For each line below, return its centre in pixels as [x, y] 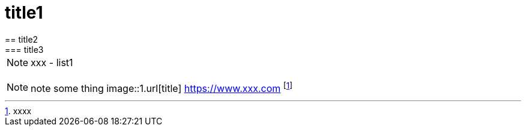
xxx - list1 [52, 62]
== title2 [22, 39]
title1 [24, 13]
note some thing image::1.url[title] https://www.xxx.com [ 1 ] [162, 87]
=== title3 [24, 49]
